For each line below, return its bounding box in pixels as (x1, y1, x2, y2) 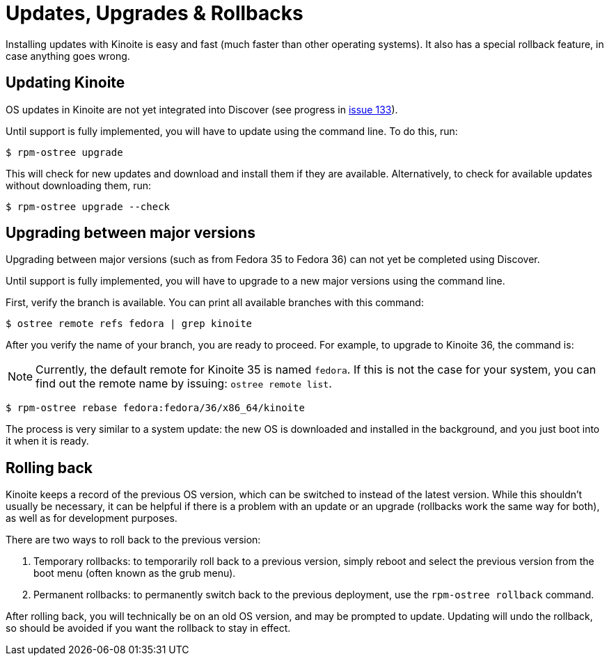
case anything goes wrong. (6, 49, 130, 62)
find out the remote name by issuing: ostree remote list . (35, 376, 332, 391)
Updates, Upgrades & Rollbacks (6, 1, 303, 25)
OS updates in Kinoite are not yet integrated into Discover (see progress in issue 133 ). (6, 103, 398, 116)
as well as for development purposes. (6, 512, 177, 525)
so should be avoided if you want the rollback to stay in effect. (6, 622, 291, 635)
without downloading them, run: (6, 179, 151, 191)
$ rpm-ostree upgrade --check (6, 200, 171, 212)
